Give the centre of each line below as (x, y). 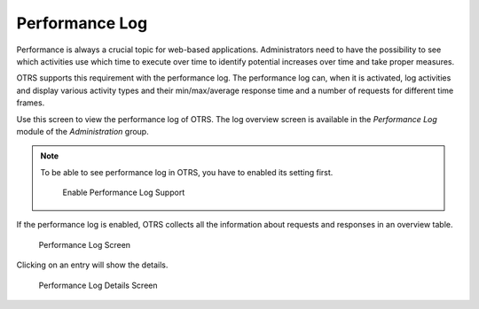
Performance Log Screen (85, 244)
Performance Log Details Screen (98, 285)
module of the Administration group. (83, 131)
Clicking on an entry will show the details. (92, 265)
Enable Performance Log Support (124, 193)
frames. (31, 103)
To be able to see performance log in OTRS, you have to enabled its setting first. (187, 172)
